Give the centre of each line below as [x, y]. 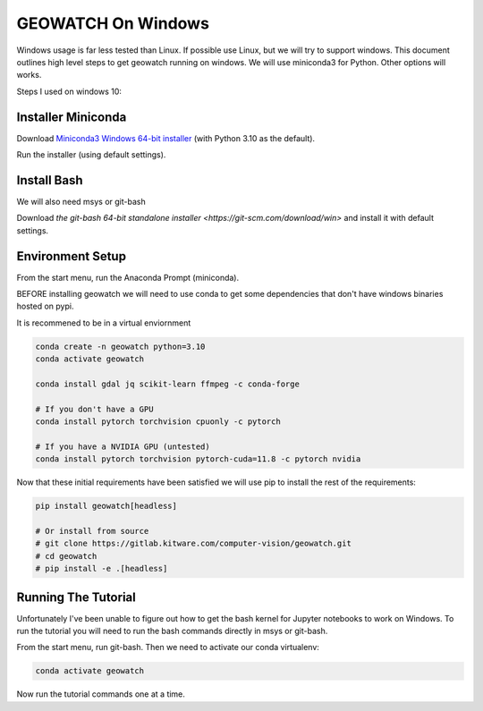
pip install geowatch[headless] [106, 506]
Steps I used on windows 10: [69, 91]
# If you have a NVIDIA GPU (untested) [123, 446]
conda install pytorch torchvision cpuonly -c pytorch [158, 422]
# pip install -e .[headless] [102, 569]
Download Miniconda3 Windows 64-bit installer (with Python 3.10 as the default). [166, 138]
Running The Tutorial [76, 597]
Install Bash [50, 180]
